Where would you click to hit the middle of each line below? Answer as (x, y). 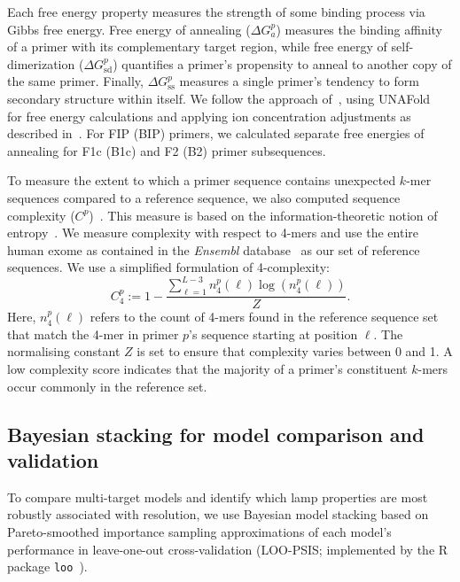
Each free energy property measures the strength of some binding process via (216, 12)
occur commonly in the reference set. (107, 386)
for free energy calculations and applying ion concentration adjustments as (209, 116)
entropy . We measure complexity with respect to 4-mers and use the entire (213, 233)
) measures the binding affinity (359, 29)
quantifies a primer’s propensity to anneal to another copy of (287, 63)
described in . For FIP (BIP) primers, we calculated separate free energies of (216, 133)
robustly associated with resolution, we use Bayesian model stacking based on (218, 514)
